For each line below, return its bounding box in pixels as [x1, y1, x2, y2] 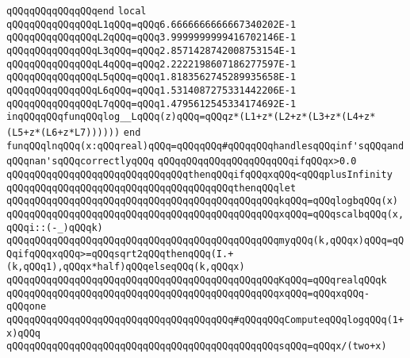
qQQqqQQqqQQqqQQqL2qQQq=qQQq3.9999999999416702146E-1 [6, 32, 297, 44]
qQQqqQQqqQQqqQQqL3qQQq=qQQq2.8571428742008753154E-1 [6, 44, 297, 56]
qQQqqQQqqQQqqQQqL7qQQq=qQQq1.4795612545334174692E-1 [6, 98, 297, 110]
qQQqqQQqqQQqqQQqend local [6, 6, 147, 17]
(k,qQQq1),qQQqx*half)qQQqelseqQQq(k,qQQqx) [6, 261, 245, 273]
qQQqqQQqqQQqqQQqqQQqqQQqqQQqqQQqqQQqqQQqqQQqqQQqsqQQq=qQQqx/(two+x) [6, 341, 387, 352]
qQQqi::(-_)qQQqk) [6, 221, 103, 233]
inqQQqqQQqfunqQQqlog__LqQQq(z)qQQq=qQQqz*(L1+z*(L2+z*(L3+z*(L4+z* [6, 111, 376, 123]
